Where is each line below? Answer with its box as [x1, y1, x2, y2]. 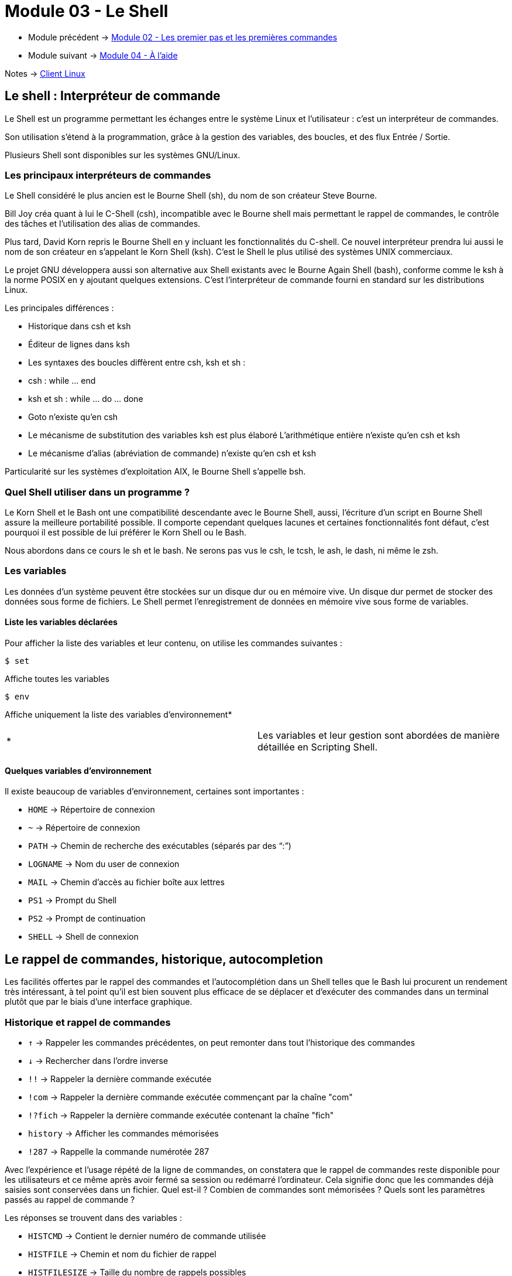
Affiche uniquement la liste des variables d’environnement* [5, 709, 232, 720]
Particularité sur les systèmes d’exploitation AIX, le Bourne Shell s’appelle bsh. [5, 466, 306, 477]
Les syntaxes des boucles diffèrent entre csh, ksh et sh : [28, 357, 246, 368]
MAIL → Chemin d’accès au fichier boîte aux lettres [28, 877, 225, 888]
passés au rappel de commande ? [5, 1194, 135, 1205]
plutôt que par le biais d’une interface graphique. [5, 997, 193, 1007]
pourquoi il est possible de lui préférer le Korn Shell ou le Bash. [5, 527, 247, 538]
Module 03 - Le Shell [5, 1, 169, 21]
